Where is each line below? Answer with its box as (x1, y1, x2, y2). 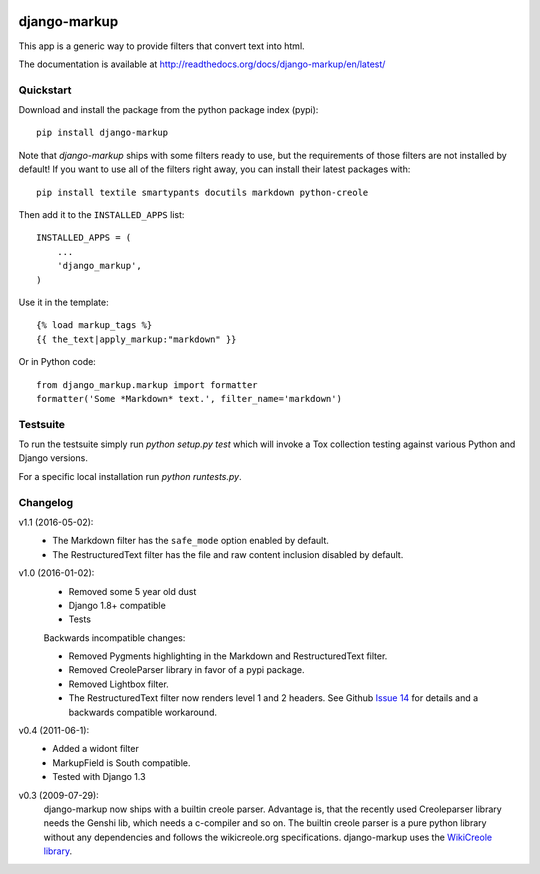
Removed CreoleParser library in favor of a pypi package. (68, 664, 305, 676)
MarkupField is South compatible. (52, 756, 191, 769)
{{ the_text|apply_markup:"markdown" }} (36, 333, 237, 345)
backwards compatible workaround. (68, 706, 217, 718)
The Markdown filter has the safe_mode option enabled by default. (52, 535, 329, 547)
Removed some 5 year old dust (68, 585, 197, 597)
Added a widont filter (52, 743, 139, 755)
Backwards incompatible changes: (43, 631, 186, 644)
